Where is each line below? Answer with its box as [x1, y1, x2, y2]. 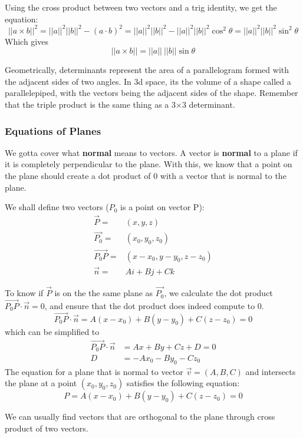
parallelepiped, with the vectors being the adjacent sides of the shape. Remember [5, 87, 298, 99]
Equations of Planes [5, 123, 101, 138]
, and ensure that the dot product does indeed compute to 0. [44, 299, 264, 311]
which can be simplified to [5, 325, 100, 337]
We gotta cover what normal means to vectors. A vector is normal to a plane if [5, 146, 298, 158]
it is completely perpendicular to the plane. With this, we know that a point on [5, 158, 292, 170]
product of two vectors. [5, 422, 88, 434]
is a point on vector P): [120, 201, 205, 213]
